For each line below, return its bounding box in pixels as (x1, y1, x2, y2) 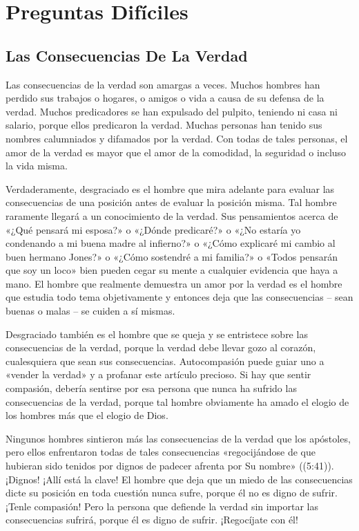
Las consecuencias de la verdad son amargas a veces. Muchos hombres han (6, 77, 320, 91)
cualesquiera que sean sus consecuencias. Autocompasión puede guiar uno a (6, 353, 324, 368)
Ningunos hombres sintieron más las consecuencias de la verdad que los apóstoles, (6, 431, 351, 445)
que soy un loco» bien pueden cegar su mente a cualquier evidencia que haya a (6, 263, 338, 277)
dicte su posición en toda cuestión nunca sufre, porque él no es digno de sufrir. (6, 485, 338, 500)
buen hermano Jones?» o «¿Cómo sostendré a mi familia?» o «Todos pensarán (6, 249, 338, 263)
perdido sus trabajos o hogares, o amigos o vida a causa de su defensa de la (6, 91, 324, 105)
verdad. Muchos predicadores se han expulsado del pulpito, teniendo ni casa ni (6, 104, 338, 118)
